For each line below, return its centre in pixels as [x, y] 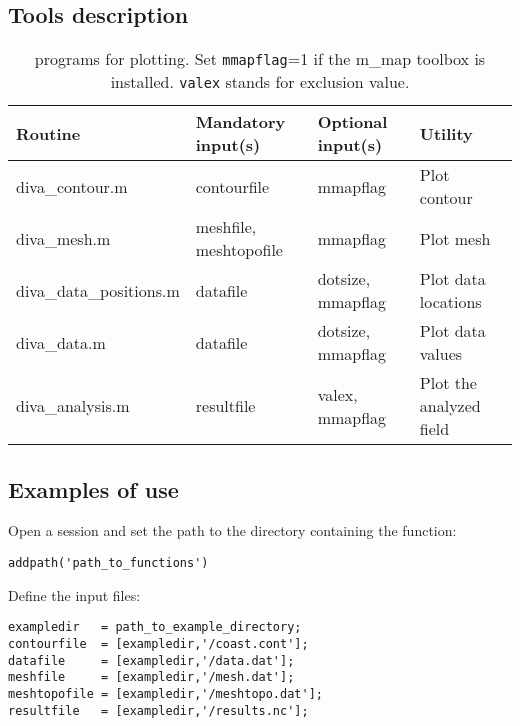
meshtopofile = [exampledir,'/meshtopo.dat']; [165, 693]
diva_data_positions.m [98, 290]
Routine [48, 133]
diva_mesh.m [63, 238]
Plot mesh [455, 238]
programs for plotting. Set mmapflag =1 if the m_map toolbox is [260, 59]
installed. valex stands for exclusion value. [260, 82]
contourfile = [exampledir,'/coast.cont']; [158, 643]
